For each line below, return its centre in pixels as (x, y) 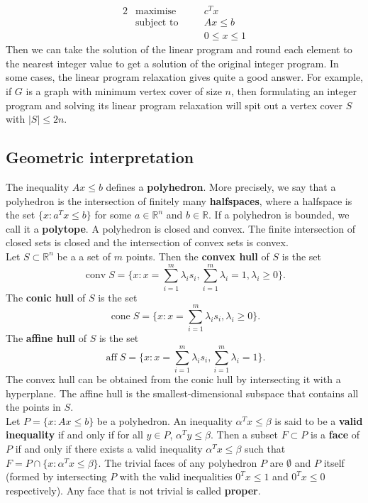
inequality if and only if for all (74, 435)
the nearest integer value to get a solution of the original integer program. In (172, 63)
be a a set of (84, 256)
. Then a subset (244, 435)
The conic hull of (46, 297)
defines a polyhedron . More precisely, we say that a (221, 186)
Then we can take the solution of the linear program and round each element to (179, 49)
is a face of (335, 435)
